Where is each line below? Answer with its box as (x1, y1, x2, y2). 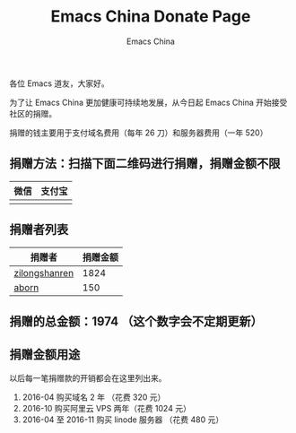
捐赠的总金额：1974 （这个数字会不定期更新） (9, 314, 263, 329)
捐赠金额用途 (9, 347, 81, 362)
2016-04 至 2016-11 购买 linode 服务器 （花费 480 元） (22, 414, 224, 425)
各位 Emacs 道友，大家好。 (9, 78, 109, 89)
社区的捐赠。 (9, 108, 57, 118)
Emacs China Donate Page (50, 6, 251, 27)
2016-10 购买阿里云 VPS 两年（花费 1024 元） (22, 403, 191, 413)
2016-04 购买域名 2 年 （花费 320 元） (22, 392, 166, 403)
